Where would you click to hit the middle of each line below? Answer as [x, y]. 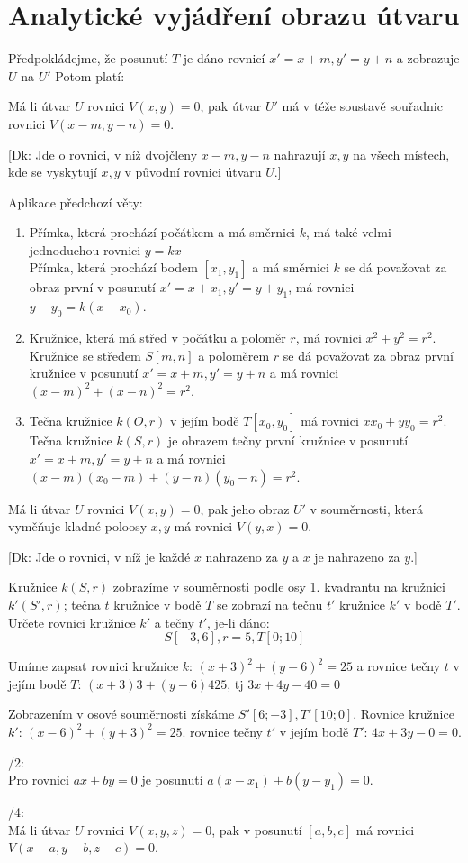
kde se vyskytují [53, 172]
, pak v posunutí [257, 829]
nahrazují [300, 154]
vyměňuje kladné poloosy [78, 526]
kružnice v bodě [157, 604]
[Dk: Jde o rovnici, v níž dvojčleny [103, 154]
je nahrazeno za [357, 556]
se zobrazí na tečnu [270, 604]
